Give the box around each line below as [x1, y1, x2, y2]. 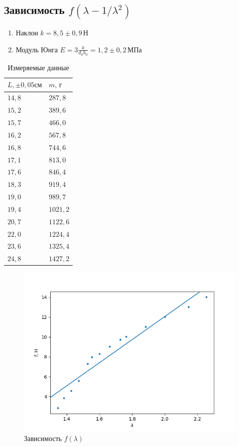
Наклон [15, 27, 38, 38]
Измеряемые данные [7, 62, 69, 72]
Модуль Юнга [15, 44, 58, 54]
